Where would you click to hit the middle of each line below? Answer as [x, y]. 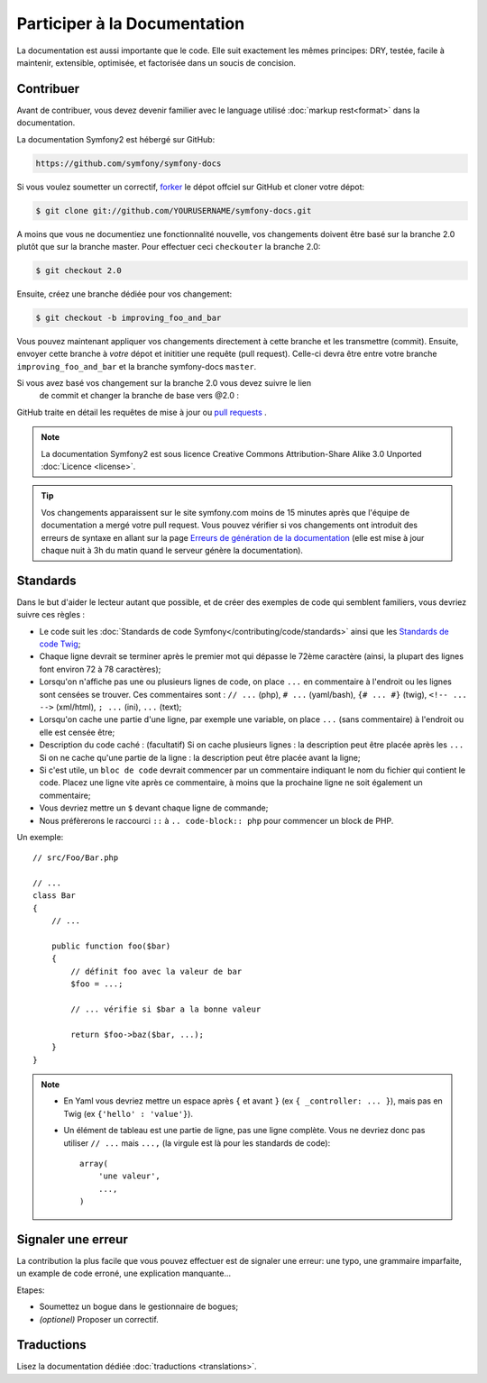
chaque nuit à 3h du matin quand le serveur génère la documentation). [172, 550]
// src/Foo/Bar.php [76, 858]
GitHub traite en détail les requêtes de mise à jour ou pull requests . [142, 412]
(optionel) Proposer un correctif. [99, 1319]
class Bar [54, 896]
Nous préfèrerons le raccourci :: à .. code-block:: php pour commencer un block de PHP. [216, 820]
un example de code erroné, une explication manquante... [124, 1273]
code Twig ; [60, 644]
